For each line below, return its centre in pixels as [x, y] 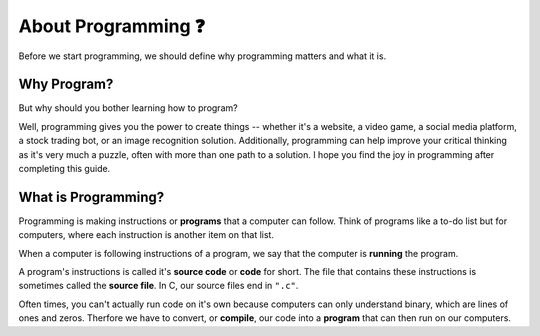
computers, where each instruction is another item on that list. [146, 235]
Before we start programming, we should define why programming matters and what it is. [202, 56]
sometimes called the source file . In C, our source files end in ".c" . [158, 286]
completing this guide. [64, 169]
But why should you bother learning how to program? [128, 108]
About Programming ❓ [111, 26]
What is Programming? [91, 196]
